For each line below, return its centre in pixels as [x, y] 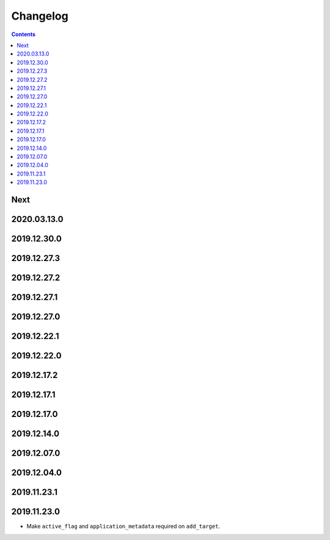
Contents [24, 34]
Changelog [40, 16]
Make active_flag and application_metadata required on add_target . [123, 527]
